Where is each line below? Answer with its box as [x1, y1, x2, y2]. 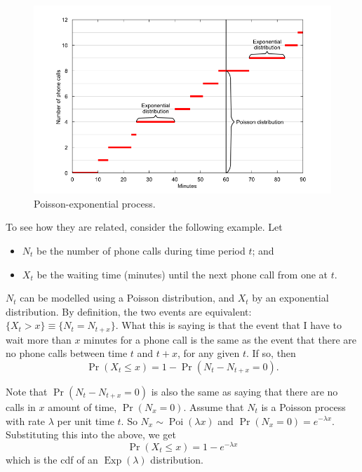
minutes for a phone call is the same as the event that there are [83, 332, 356, 346]
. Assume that [183, 399, 244, 414]
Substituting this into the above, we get [6, 427, 176, 442]
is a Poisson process [261, 399, 346, 414]
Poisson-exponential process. [34, 196, 156, 210]
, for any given [177, 346, 240, 360]
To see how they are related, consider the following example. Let [6, 220, 283, 234]
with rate [6, 413, 46, 428]
